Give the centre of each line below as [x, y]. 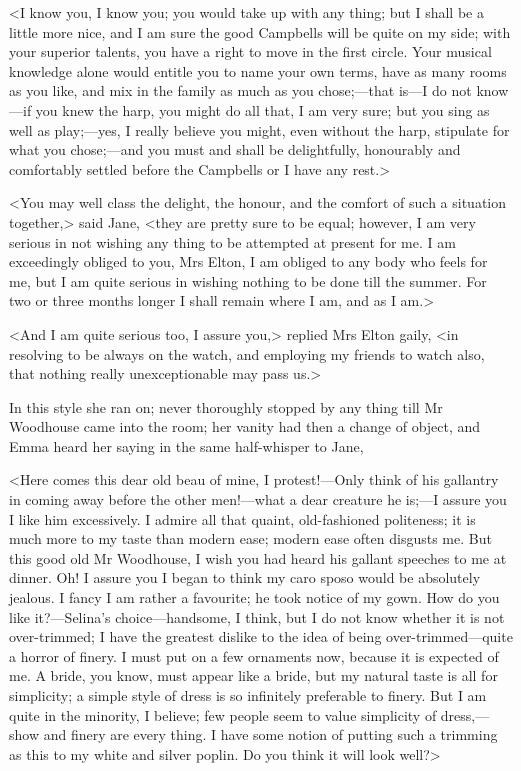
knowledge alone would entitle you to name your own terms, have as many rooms [258, 70]
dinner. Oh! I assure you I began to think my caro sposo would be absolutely [245, 577]
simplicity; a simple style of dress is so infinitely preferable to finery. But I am [248, 695]
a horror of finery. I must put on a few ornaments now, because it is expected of [254, 655]
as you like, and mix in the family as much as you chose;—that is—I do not [240, 90]
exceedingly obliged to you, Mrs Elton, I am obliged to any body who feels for [248, 261]
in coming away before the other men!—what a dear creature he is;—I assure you [258, 499]
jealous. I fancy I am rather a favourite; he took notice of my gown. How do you [254, 597]
